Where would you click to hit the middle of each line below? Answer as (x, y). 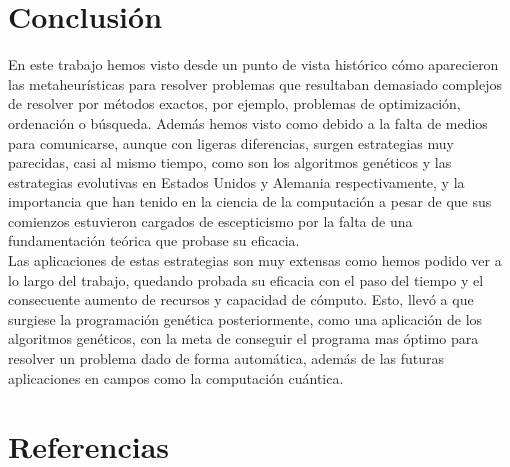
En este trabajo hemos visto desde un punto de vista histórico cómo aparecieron (253, 64)
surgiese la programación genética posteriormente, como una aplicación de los (245, 318)
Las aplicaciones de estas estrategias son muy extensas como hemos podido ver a (255, 260)
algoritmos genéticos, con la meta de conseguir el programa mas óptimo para (243, 338)
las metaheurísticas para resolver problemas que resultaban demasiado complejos (255, 83)
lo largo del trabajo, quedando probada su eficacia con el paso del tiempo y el (246, 279)
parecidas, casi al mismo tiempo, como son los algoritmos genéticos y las (230, 162)
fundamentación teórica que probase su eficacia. (154, 240)
